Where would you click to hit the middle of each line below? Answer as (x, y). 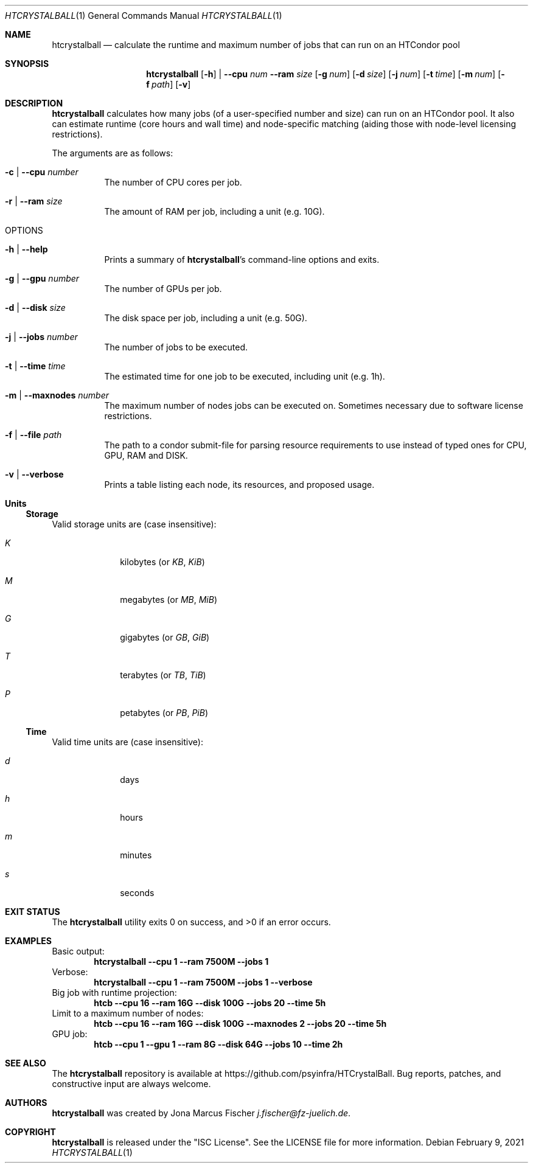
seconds (137, 893)
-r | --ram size (34, 201)
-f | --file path (33, 435)
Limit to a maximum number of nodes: (128, 1013)
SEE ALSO (26, 1063)
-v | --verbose (34, 474)
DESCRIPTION (34, 103)
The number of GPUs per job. (163, 289)
